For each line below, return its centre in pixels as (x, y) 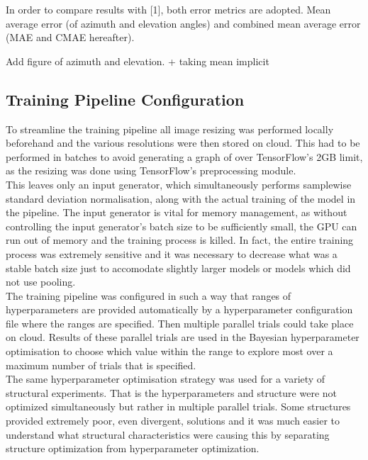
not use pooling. (41, 282)
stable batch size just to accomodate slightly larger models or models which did (178, 268)
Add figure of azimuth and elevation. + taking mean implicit (138, 61)
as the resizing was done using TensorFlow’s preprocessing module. (151, 170)
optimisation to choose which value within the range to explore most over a (169, 351)
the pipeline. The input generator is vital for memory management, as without (177, 212)
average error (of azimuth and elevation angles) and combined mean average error (183, 23)
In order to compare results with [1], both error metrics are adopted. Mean (168, 9)
